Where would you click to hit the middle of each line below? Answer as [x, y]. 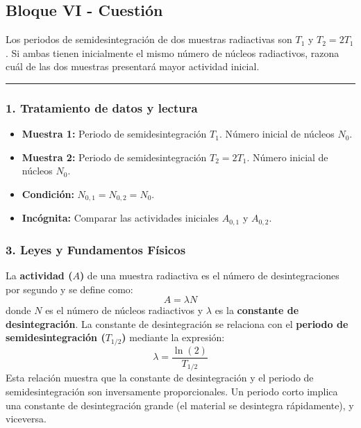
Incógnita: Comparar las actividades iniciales [120, 218]
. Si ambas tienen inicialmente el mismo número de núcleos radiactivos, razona [173, 52]
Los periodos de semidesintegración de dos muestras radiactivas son [149, 39]
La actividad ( [39, 275]
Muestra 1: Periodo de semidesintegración [114, 134]
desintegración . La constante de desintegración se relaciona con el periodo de [177, 323]
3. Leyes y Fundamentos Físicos [96, 249]
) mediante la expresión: [173, 337]
